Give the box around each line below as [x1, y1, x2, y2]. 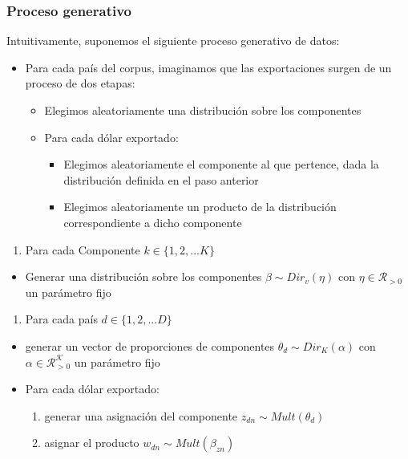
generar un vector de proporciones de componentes [25, 337, 275, 354]
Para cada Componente [25, 241, 140, 258]
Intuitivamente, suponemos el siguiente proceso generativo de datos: [6, 32, 340, 49]
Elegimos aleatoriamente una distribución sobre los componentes [44, 102, 362, 118]
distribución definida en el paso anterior [63, 171, 259, 188]
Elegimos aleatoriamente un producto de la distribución [63, 198, 337, 215]
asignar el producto [44, 434, 139, 451]
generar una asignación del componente [44, 407, 238, 424]
